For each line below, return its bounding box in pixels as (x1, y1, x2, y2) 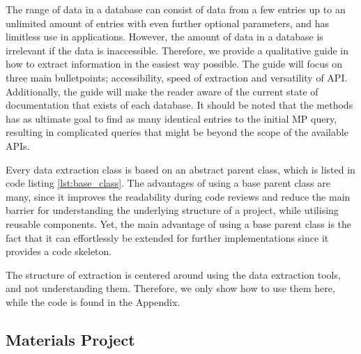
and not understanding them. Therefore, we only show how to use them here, (6, 281, 335, 295)
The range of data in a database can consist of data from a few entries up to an (6, 2, 346, 16)
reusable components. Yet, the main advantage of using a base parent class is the (6, 216, 352, 231)
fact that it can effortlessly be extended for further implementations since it (6, 230, 329, 245)
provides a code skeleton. (6, 244, 112, 259)
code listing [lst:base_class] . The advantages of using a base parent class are (6, 176, 330, 190)
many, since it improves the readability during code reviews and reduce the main (6, 189, 351, 203)
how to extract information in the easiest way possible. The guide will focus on (6, 56, 343, 71)
